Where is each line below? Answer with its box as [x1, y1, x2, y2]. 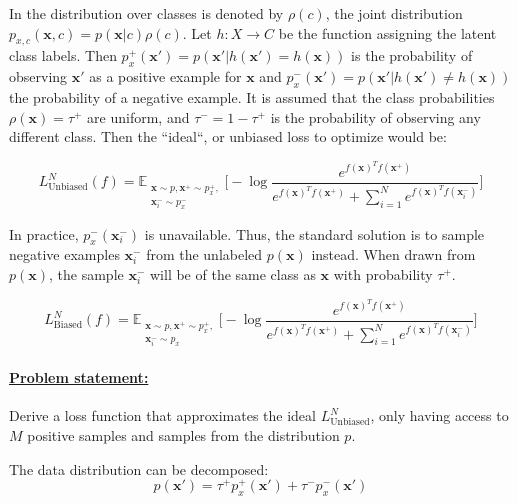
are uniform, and [87, 106, 190, 127]
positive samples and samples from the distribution [27, 424, 340, 445]
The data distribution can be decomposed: [9, 458, 269, 479]
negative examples [9, 244, 120, 265]
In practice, [9, 223, 79, 244]
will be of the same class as [149, 264, 316, 285]
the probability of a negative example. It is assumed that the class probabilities [9, 86, 495, 107]
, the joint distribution [325, 3, 463, 23]
